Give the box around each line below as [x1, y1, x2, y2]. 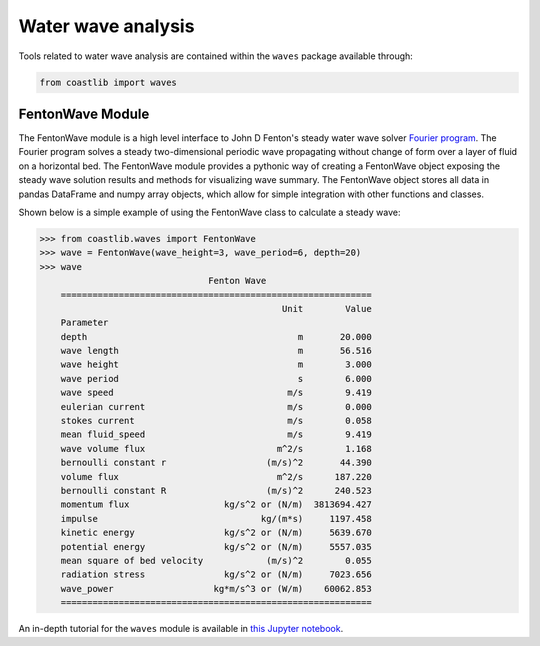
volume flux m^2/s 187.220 [60, 471, 372, 482]
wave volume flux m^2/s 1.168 [60, 443, 372, 454]
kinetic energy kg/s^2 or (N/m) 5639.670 [60, 527, 372, 539]
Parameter [60, 317, 109, 329]
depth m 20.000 [60, 331, 372, 342]
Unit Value [281, 303, 372, 314]
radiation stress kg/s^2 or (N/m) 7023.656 [60, 569, 372, 580]
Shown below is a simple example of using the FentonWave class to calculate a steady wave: [18, 206, 401, 218]
